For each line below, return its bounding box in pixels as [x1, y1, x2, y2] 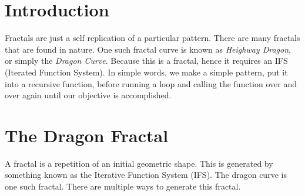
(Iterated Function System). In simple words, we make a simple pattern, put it [5, 66, 288, 78]
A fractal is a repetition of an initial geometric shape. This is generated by [5, 157, 273, 169]
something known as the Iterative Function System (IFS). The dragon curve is [5, 169, 287, 181]
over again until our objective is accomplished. [5, 89, 172, 101]
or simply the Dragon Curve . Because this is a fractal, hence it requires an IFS [5, 54, 288, 67]
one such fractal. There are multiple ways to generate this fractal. [5, 180, 241, 192]
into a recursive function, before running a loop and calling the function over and [5, 77, 297, 90]
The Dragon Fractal [5, 123, 169, 147]
